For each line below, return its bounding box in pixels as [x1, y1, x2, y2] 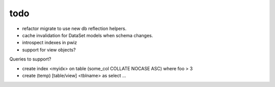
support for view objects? [22, 46, 76, 53]
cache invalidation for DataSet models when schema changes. [22, 32, 153, 38]
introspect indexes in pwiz [22, 40, 77, 46]
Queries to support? [9, 56, 51, 62]
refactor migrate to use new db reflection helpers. [22, 25, 127, 32]
